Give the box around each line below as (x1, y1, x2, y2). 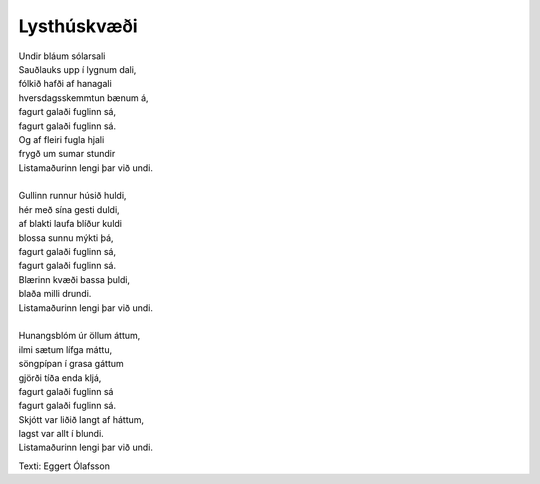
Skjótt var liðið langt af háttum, (18, 413, 145, 425)
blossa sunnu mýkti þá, (18, 231, 114, 244)
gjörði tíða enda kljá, (18, 371, 102, 384)
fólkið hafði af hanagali (18, 78, 112, 90)
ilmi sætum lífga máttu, (18, 343, 113, 355)
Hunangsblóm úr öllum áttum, (18, 330, 141, 342)
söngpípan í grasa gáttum (18, 358, 124, 370)
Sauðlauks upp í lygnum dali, (18, 63, 137, 75)
